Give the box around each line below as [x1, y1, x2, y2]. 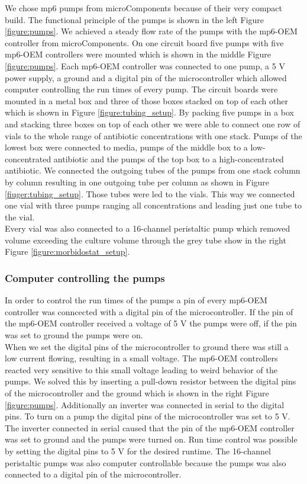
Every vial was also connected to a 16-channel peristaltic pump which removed [5, 222, 290, 235]
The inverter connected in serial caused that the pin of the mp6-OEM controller [5, 421, 295, 434]
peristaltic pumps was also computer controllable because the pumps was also [5, 456, 286, 469]
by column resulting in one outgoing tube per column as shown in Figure [5, 175, 270, 188]
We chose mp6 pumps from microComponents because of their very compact [5, 2, 283, 14]
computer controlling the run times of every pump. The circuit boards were [5, 83, 278, 95]
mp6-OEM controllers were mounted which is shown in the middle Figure [5, 48, 271, 60]
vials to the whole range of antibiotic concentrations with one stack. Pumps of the [5, 129, 302, 142]
